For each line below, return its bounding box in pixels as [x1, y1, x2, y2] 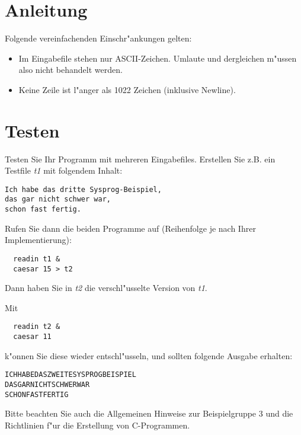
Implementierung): [5, 234, 72, 246]
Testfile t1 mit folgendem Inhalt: [5, 164, 123, 177]
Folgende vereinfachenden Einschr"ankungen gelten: [5, 32, 192, 44]
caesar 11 [13, 332, 52, 341]
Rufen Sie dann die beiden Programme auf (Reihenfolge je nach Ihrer [5, 222, 256, 234]
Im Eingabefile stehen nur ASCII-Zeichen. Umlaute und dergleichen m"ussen [18, 52, 297, 64]
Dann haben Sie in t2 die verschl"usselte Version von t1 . [5, 282, 207, 294]
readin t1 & [13, 254, 60, 263]
